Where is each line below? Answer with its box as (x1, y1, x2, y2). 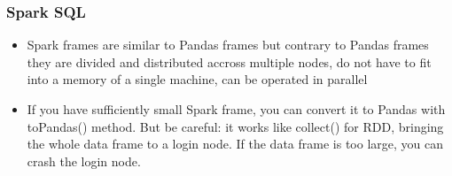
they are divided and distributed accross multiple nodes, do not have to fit (27, 52, 432, 71)
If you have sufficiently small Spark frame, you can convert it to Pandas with (27, 100, 446, 118)
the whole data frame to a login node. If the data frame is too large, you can (27, 134, 443, 153)
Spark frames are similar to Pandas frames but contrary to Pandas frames (27, 35, 429, 54)
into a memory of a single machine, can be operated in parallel (27, 70, 368, 88)
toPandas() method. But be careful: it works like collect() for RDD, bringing (27, 117, 444, 135)
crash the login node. (27, 151, 141, 170)
